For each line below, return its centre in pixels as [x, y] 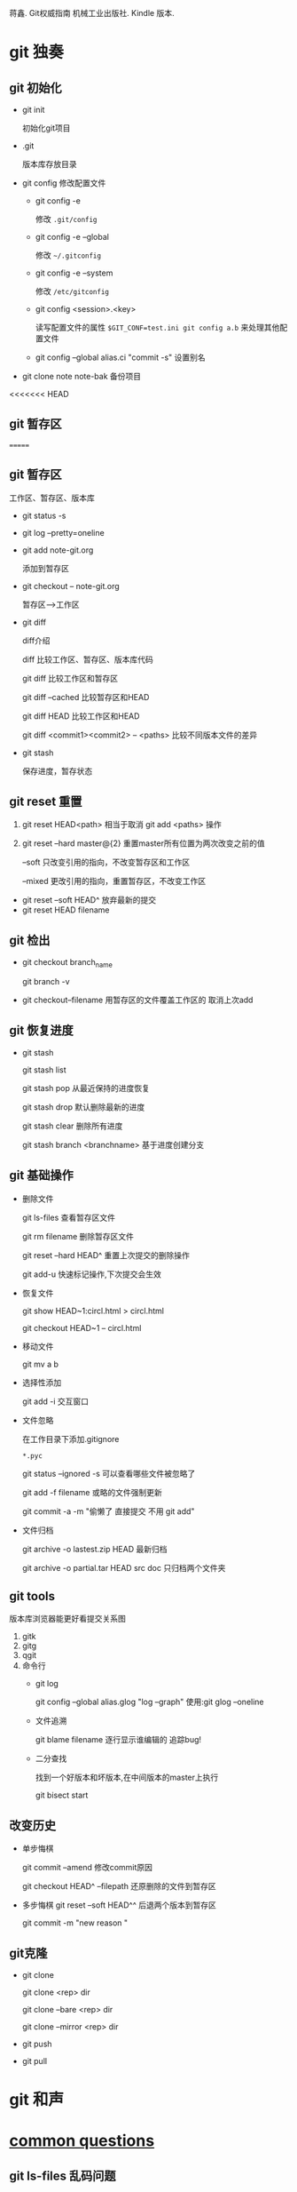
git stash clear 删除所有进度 [72, 1126]
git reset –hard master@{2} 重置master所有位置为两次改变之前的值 [143, 843]
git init [33, 110]
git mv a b [40, 1364]
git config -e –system [74, 273]
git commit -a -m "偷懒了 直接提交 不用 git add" [108, 1511]
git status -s [44, 515]
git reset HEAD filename [66, 910]
